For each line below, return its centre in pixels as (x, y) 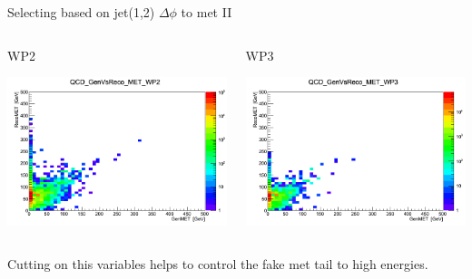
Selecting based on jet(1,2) (81, 12)
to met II (206, 12)
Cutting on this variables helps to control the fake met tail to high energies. (218, 263)
